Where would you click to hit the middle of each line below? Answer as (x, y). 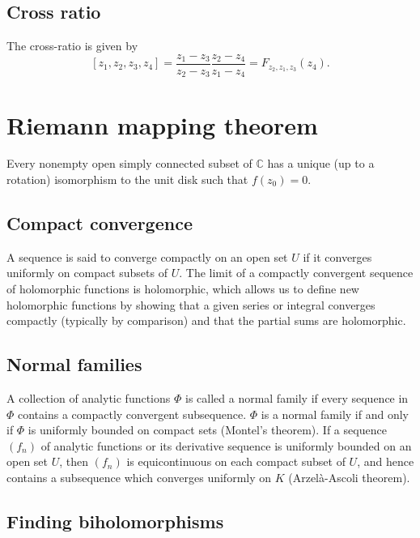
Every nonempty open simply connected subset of (129, 163)
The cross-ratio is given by (72, 46)
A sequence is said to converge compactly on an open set (147, 256)
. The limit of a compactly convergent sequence (296, 273)
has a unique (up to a (321, 163)
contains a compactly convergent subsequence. (132, 414)
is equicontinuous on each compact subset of (236, 461)
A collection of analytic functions (89, 398)
